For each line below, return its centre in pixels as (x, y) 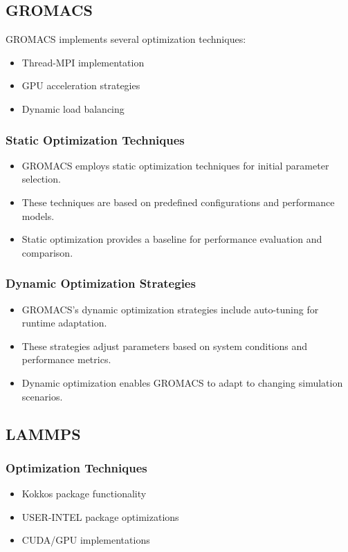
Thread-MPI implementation (83, 62)
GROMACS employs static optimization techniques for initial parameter (175, 165)
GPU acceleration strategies (81, 85)
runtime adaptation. (64, 323)
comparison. (47, 252)
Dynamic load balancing (73, 108)
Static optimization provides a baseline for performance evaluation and (172, 239)
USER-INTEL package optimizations (100, 516)
